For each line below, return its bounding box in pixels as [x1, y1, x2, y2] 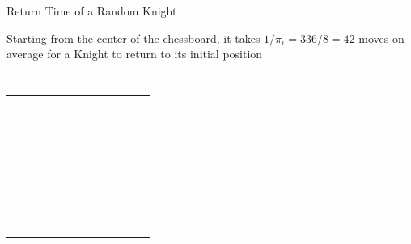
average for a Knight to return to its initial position [6, 45, 263, 62]
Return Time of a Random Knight [6, 2, 177, 19]
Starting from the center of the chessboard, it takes [6, 29, 261, 46]
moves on [358, 29, 405, 46]
